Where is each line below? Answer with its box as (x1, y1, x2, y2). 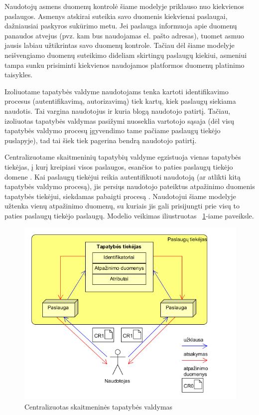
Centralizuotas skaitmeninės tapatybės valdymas (24, 402, 173, 412)
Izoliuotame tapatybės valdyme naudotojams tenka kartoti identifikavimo (4, 86, 229, 96)
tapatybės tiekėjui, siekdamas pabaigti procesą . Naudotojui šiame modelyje (4, 191, 236, 201)
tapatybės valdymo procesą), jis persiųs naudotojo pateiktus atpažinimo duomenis (4, 181, 255, 192)
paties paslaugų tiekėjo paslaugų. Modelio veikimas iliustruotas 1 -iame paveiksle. (4, 210, 254, 220)
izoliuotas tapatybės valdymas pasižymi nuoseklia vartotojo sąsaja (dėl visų (4, 115, 235, 126)
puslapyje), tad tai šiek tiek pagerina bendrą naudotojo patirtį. (4, 135, 197, 145)
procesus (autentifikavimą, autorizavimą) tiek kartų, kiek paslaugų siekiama (4, 96, 236, 106)
